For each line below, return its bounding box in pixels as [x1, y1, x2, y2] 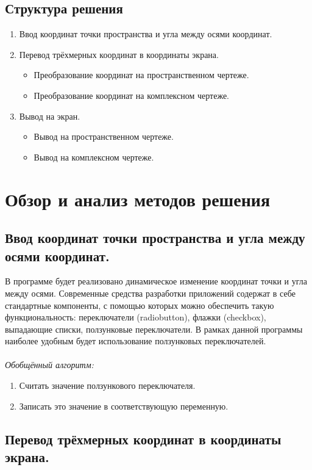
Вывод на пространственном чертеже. [34, 130, 174, 143]
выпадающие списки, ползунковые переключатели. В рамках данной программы [5, 322, 303, 335]
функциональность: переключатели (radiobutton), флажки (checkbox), [5, 311, 266, 324]
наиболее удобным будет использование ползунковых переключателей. [5, 334, 266, 347]
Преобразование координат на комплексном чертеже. [34, 89, 230, 101]
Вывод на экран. [19, 109, 80, 122]
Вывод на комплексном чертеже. [34, 150, 154, 163]
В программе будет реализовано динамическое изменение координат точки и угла [5, 275, 308, 287]
